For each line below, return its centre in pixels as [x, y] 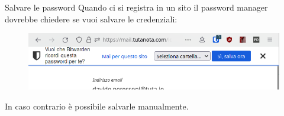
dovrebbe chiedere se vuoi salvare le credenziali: [91, 19]
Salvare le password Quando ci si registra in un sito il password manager [136, 7]
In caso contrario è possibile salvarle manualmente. [97, 106]
